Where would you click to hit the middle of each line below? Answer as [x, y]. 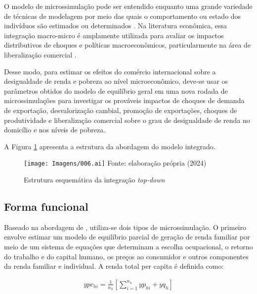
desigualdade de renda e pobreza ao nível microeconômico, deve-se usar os [116, 81]
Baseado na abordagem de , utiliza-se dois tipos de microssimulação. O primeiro [125, 227]
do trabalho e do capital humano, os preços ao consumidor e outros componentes [126, 256]
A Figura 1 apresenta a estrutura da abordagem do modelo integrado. [110, 146]
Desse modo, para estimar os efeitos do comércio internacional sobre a [110, 71]
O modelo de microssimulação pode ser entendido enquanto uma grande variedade [128, 6]
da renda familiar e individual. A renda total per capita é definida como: [114, 266]
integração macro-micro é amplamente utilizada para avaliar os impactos [114, 35]
